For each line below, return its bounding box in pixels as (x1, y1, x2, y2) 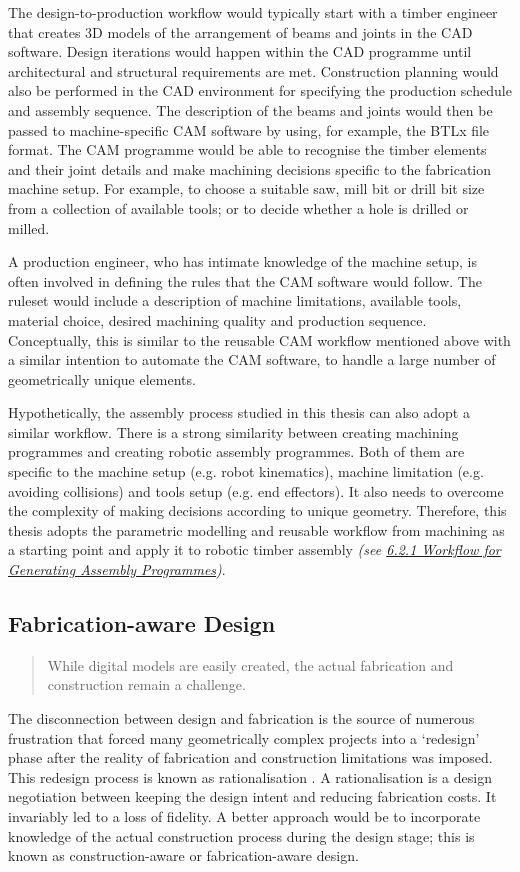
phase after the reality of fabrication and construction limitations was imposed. (8, 747, 493, 768)
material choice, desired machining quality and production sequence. (8, 309, 427, 330)
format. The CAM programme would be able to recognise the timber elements (8, 139, 487, 160)
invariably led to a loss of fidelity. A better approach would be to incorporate (8, 805, 481, 826)
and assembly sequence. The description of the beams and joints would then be (8, 99, 493, 120)
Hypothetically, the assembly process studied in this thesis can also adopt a (8, 402, 470, 423)
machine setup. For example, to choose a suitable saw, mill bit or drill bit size (8, 178, 485, 199)
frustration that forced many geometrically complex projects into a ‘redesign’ (8, 727, 480, 748)
